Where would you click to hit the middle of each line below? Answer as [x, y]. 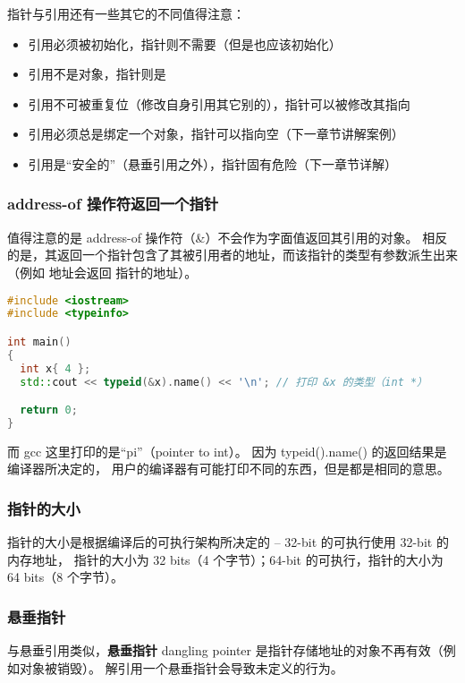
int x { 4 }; [55, 368]
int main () [39, 341]
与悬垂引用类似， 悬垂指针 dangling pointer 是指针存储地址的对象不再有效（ [225, 650]
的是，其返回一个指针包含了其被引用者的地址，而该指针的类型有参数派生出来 [232, 255]
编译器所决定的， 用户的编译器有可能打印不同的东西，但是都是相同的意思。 [228, 469]
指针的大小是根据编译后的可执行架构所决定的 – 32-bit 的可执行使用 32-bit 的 [228, 542]
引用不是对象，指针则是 [97, 74]
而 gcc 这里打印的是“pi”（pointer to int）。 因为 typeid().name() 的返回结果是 [227, 451]
